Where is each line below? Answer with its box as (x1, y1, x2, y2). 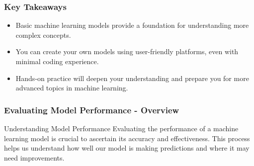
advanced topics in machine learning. (15, 83, 128, 93)
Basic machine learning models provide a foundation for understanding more (15, 20, 249, 30)
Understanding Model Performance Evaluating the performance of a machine (4, 123, 239, 133)
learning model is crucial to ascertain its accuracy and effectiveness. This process (4, 133, 250, 143)
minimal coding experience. (15, 56, 99, 66)
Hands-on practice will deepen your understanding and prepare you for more (15, 73, 249, 83)
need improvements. (4, 152, 65, 163)
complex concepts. (15, 29, 71, 40)
